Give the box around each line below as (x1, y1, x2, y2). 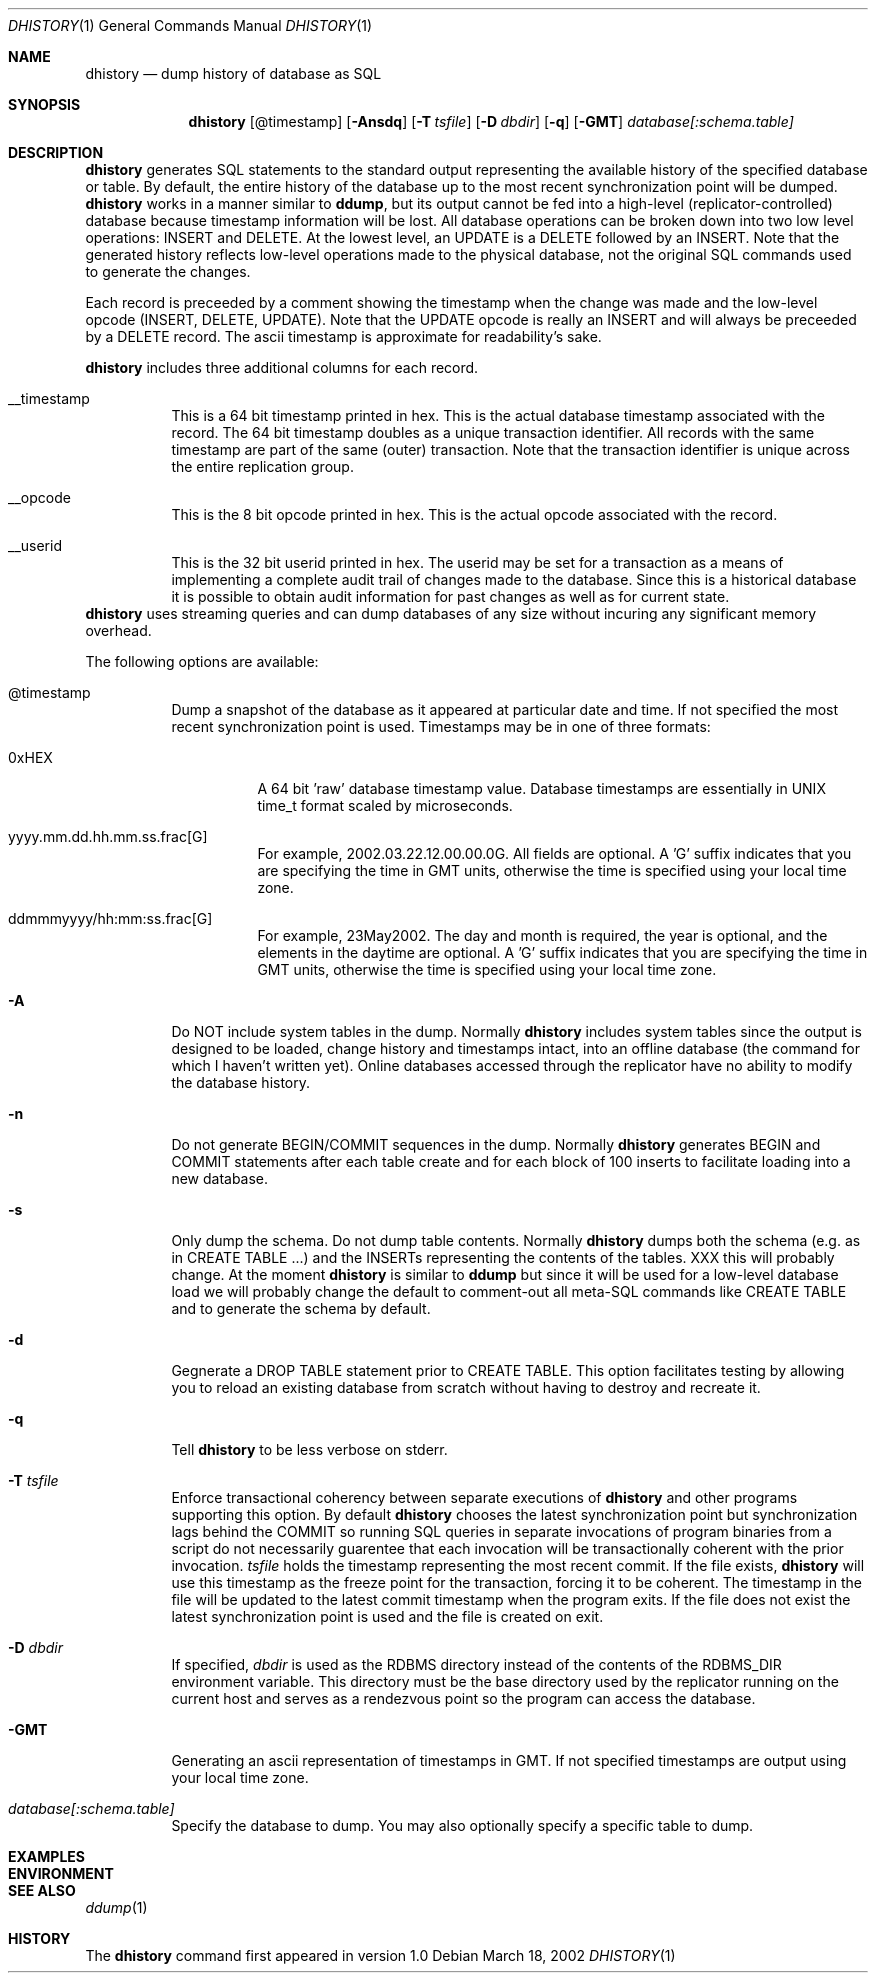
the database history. (171, 1074, 311, 1091)
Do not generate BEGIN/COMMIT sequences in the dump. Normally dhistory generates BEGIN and (171, 1136, 821, 1153)
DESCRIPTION (8, 144, 104, 161)
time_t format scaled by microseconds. (257, 797, 513, 814)
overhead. (85, 622, 152, 639)
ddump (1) (85, 1899, 148, 1916)
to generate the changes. (85, 263, 251, 280)
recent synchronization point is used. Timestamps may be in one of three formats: (171, 718, 711, 735)
